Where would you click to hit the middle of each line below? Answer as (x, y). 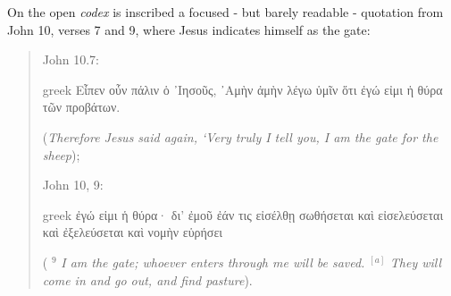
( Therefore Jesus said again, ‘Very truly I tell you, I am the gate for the (240, 136)
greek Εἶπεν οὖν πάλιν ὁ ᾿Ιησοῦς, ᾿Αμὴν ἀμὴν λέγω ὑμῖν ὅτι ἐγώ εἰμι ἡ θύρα (242, 89)
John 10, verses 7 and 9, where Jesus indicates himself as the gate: (189, 29)
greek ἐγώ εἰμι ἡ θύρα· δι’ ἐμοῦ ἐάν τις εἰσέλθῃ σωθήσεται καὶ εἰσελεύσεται (243, 214)
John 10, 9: (73, 185)
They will (416, 262)
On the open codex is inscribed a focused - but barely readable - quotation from (225, 12)
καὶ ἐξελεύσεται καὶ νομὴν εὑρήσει (133, 232)
